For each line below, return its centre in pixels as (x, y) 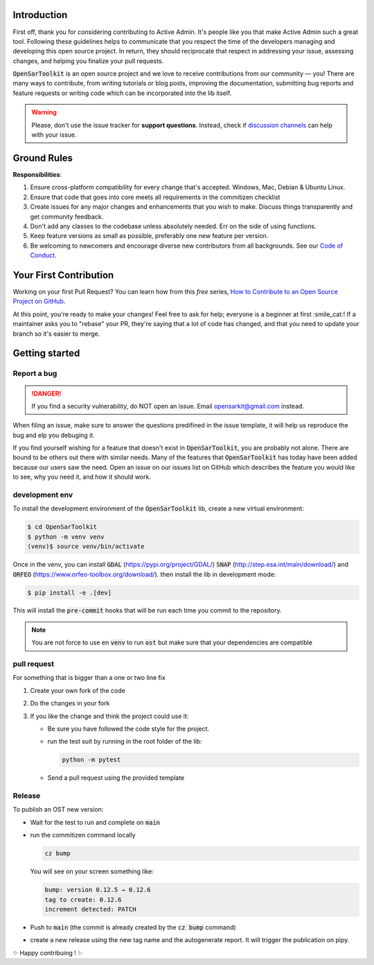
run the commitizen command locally (83, 835)
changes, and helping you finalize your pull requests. (88, 61)
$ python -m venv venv (66, 537)
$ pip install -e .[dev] (70, 592)
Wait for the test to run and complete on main (95, 822)
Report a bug (35, 373)
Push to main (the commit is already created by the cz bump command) (133, 927)
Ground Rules (43, 158)
